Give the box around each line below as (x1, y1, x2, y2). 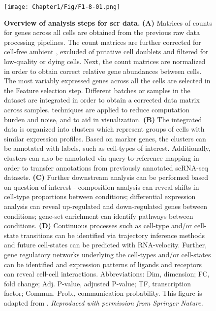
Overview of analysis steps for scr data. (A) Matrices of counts (4, 17, 212, 28)
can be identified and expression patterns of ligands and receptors (4, 259, 202, 269)
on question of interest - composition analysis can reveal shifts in (4, 181, 199, 192)
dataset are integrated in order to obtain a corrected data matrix (4, 95, 200, 105)
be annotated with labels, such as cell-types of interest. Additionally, (4, 143, 211, 153)
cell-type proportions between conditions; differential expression (4, 191, 196, 202)
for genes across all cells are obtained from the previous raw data (4, 27, 200, 37)
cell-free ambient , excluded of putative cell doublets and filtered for (4, 46, 209, 57)
